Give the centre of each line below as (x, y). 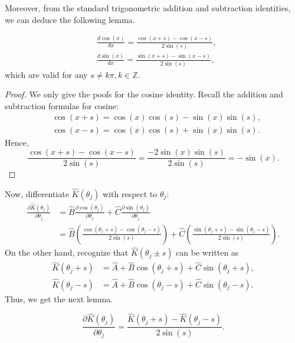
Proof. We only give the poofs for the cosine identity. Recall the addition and (144, 94)
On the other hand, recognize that (67, 252)
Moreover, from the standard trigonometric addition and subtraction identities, (148, 8)
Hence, (17, 142)
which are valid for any (46, 74)
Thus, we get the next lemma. (59, 298)
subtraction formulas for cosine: (62, 105)
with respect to (130, 194)
